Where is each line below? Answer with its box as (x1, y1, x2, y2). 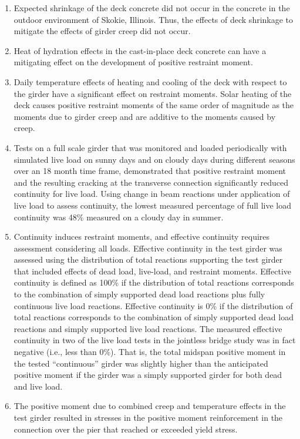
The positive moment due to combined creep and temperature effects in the (14, 400, 286, 412)
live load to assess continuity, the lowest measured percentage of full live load (14, 199, 292, 211)
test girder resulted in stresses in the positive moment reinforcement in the (14, 411, 283, 423)
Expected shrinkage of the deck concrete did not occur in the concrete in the (14, 2, 290, 14)
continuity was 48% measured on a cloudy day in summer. (14, 210, 224, 223)
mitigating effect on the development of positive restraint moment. (14, 56, 253, 68)
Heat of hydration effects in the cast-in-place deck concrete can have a (14, 44, 267, 56)
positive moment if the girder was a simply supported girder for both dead (14, 368, 282, 381)
